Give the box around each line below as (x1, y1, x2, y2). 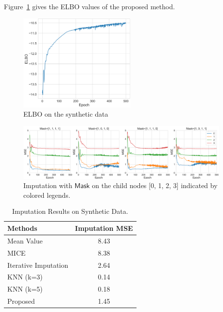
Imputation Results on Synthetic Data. (12, 206, 128, 216)
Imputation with (23, 180, 72, 191)
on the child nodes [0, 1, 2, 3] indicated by (92, 180, 218, 191)
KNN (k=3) (7, 272, 43, 282)
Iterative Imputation (7, 260, 69, 270)
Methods (7, 223, 37, 233)
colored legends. (23, 190, 70, 200)
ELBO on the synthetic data (23, 109, 108, 119)
